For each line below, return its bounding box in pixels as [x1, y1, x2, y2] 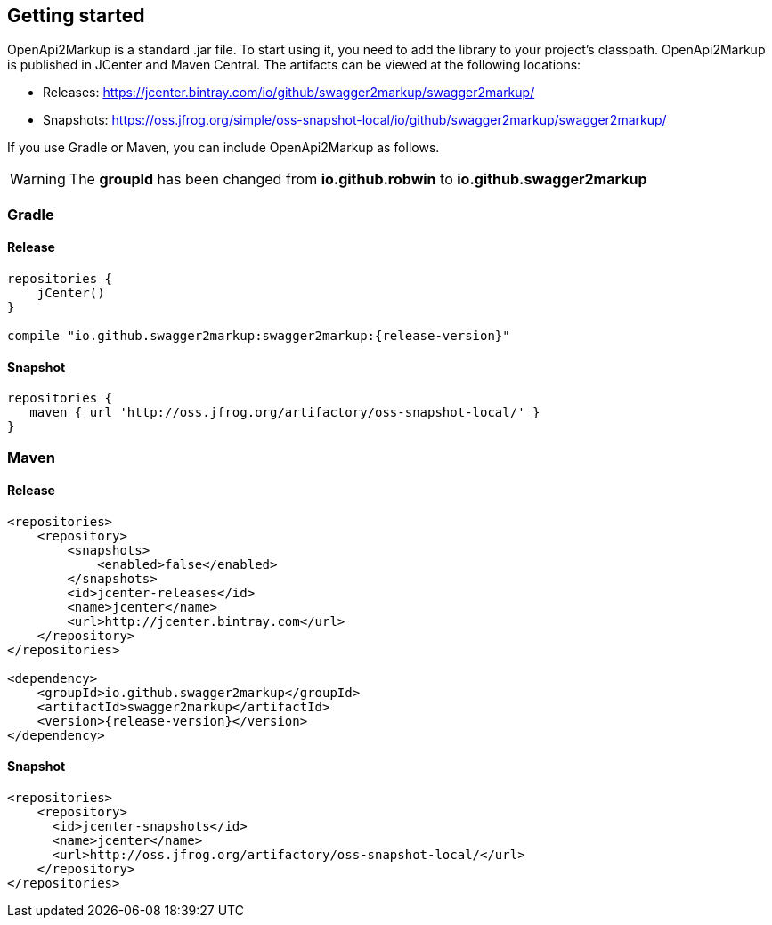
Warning [10, 170, 66, 189]
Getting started [7, 4, 145, 27]
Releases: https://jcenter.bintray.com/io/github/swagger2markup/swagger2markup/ [43, 85, 535, 101]
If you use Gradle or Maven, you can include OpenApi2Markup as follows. [7, 140, 440, 156]
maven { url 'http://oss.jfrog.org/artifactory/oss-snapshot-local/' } [29, 405, 540, 420]
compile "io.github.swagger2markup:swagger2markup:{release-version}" [7, 329, 510, 344]
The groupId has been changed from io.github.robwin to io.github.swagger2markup [69, 170, 647, 189]
